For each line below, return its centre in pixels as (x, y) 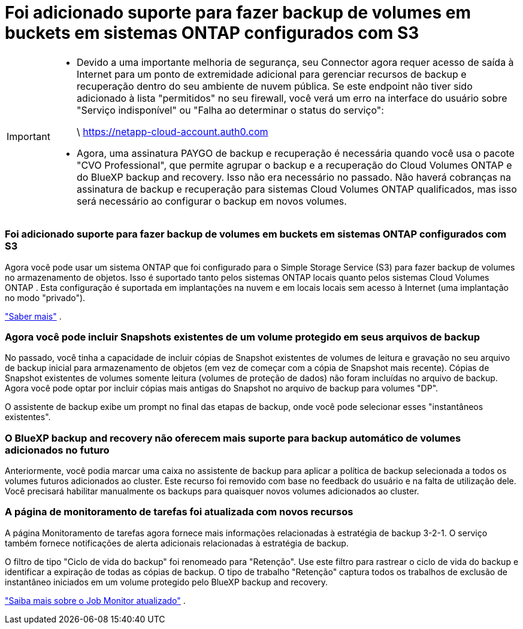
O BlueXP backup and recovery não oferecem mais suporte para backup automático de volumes (233, 438)
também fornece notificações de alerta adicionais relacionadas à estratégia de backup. (177, 543)
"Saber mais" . (33, 316)
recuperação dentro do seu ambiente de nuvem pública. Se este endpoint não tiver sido (274, 86)
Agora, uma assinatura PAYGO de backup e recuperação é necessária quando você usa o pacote (295, 153)
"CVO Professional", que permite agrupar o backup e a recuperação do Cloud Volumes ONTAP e (294, 165)
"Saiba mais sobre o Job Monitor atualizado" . (95, 600)
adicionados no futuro (57, 450)
